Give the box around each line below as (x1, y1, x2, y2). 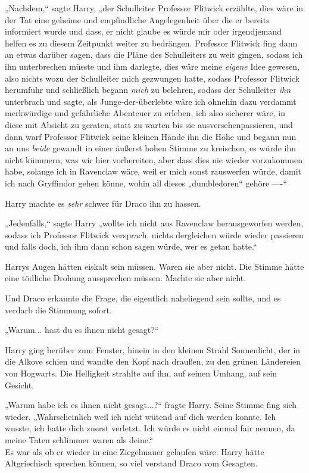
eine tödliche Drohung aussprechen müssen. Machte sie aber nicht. (5, 272, 246, 284)
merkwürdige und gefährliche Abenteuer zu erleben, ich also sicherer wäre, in (5, 107, 286, 119)
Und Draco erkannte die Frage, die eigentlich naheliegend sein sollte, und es (5, 292, 281, 304)
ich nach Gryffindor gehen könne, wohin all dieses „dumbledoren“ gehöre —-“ (5, 176, 288, 189)
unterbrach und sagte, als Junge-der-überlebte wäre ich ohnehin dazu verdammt (5, 95, 296, 107)
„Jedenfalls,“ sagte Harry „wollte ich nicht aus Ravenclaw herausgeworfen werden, (5, 217, 304, 229)
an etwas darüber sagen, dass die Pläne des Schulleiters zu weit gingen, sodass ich (5, 48, 303, 61)
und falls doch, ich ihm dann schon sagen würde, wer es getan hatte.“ (5, 240, 257, 253)
